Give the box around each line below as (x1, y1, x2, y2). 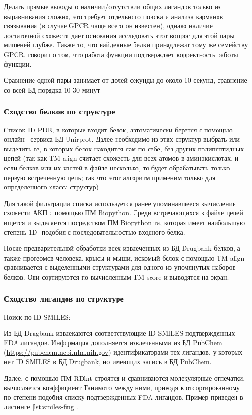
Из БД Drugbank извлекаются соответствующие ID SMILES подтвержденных (4, 328, 235, 338)
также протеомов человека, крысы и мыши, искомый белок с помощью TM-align (4, 252, 245, 263)
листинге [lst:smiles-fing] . (4, 401, 78, 412)
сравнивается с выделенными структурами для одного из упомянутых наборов (4, 262, 236, 272)
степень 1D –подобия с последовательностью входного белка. (4, 226, 185, 237)
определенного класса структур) (4, 182, 99, 192)
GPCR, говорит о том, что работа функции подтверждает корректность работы (4, 49, 238, 59)
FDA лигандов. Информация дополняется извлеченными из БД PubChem (4, 337, 222, 347)
